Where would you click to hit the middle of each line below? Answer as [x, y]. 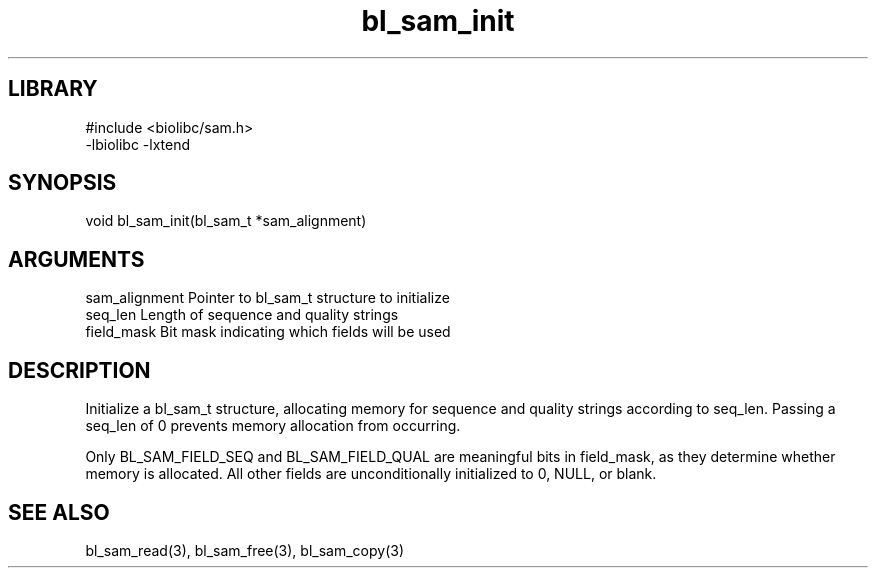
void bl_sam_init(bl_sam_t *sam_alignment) [226, 221]
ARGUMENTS [76, 259]
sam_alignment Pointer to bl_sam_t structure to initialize [267, 298]
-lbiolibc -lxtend [138, 144]
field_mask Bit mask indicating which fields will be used [268, 332]
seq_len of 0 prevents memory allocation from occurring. [273, 426]
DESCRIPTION [79, 370]
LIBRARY [53, 89]
